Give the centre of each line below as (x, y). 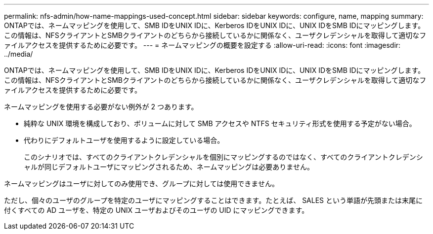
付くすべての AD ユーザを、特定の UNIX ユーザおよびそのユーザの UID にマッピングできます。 (156, 210)
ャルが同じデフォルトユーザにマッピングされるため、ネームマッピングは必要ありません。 (169, 167)
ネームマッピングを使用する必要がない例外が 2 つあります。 (101, 107)
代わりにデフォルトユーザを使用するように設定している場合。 (124, 140)
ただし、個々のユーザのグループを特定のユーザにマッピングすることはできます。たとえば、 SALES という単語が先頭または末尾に (214, 200)
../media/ (19, 54)
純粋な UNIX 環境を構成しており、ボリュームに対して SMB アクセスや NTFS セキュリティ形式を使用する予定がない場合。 (220, 123)
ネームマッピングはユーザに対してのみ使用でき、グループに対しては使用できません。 (141, 184)
